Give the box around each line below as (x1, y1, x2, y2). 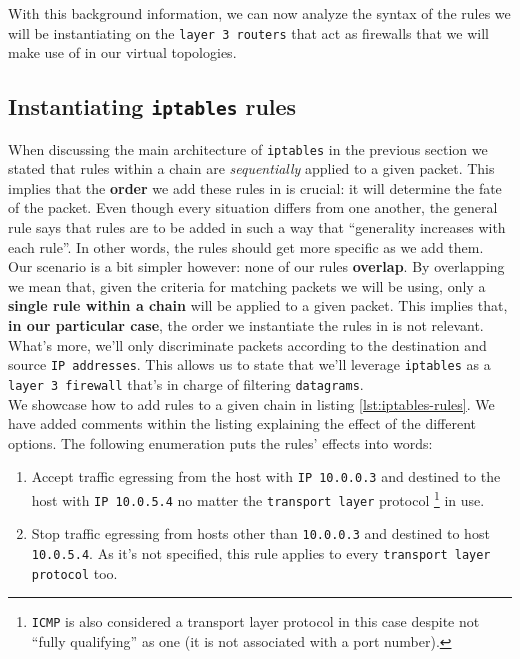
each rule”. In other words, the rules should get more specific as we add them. (8, 236, 484, 257)
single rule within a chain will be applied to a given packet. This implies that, (8, 295, 508, 316)
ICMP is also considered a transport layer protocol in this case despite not (31, 611, 480, 632)
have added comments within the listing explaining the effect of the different (8, 413, 477, 434)
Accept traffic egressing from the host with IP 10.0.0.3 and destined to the (31, 466, 501, 487)
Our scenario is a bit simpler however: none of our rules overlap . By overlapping (8, 256, 505, 277)
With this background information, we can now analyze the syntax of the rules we (8, 3, 511, 23)
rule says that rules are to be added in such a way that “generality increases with (8, 217, 506, 238)
